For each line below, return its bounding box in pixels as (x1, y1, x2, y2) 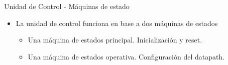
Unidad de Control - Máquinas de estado (4, 1, 130, 11)
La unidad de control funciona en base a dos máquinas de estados (16, 17, 218, 28)
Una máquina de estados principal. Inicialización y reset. (28, 34, 202, 45)
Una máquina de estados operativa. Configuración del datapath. (28, 51, 225, 61)
